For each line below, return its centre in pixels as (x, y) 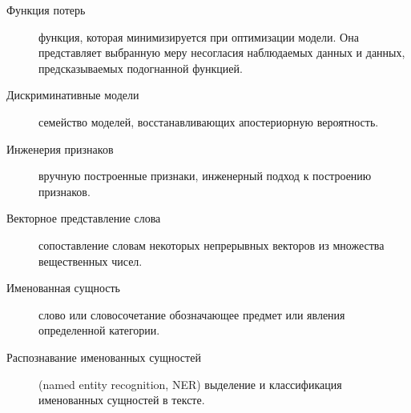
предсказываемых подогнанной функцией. (141, 68)
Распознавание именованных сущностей (104, 357)
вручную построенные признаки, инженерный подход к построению (205, 176)
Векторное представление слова (84, 218)
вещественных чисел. (91, 261)
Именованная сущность (63, 288)
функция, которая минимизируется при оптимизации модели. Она (199, 36)
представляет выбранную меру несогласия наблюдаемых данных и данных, (222, 52)
